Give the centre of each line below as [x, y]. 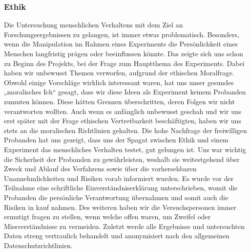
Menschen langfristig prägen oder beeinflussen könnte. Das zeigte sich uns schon [124, 53]
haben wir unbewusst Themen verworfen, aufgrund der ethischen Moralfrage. [119, 73]
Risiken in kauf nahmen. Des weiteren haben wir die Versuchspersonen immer [120, 207]
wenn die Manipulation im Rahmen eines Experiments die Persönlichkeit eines [121, 44]
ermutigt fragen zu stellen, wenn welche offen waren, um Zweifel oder [107, 217]
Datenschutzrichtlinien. [38, 245]
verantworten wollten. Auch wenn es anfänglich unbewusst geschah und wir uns [123, 111]
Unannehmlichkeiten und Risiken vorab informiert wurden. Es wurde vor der [119, 178]
